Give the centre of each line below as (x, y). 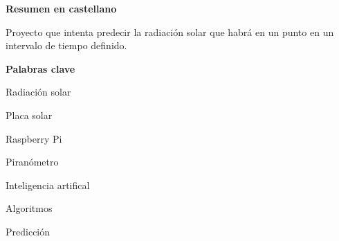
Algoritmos (29, 208)
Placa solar (29, 115)
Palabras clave (40, 68)
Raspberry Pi (34, 138)
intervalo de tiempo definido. (66, 45)
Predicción (28, 231)
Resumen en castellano (61, 8)
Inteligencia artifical (48, 185)
